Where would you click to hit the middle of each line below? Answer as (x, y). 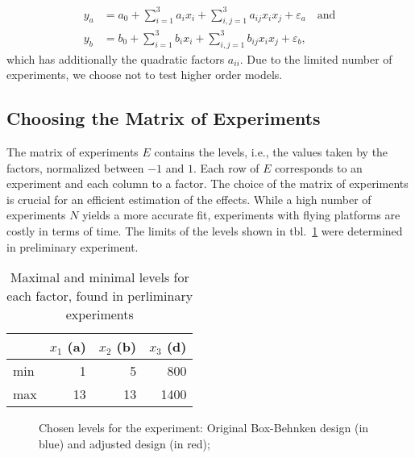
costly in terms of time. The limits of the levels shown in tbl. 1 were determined (205, 231)
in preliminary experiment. (73, 246)
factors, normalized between (75, 167)
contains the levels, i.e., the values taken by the (271, 152)
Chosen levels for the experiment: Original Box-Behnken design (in (204, 428)
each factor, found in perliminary (100, 296)
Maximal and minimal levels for (100, 277)
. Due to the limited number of (316, 58)
